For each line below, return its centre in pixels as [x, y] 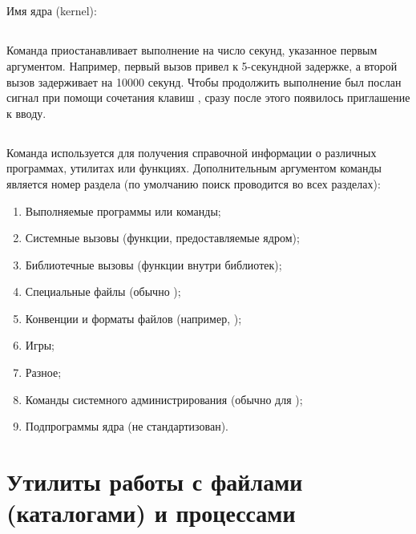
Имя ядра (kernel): [52, 11]
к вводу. [26, 113]
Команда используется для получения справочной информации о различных [192, 152]
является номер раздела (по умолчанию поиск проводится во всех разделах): [194, 183]
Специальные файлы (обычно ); [103, 291]
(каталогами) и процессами [151, 513]
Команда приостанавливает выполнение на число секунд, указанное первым [192, 50]
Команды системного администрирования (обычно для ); [164, 399]
